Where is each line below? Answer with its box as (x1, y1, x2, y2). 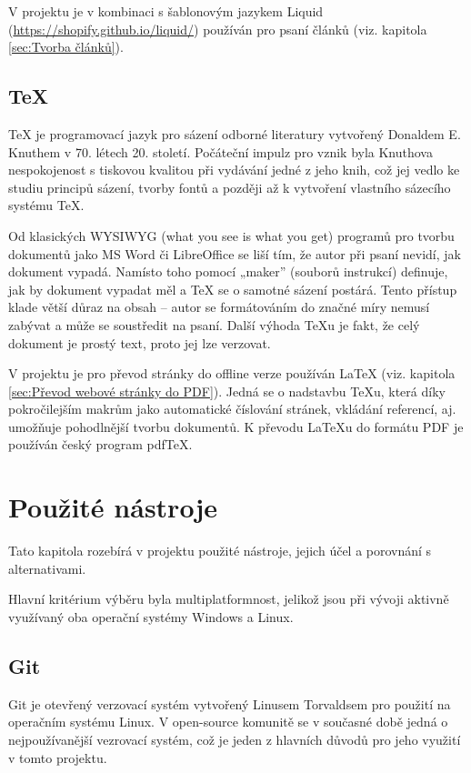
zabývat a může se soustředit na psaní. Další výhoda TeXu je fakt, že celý (8, 315, 420, 334)
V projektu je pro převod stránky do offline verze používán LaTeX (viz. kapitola (8, 364, 456, 383)
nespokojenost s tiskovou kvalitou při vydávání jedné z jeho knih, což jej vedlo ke (8, 160, 460, 179)
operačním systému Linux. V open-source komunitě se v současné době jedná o (8, 712, 448, 731)
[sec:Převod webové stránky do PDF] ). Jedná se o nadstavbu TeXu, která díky (8, 381, 446, 400)
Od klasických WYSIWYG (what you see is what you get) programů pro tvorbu (8, 226, 455, 245)
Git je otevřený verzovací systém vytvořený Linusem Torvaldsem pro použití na (8, 694, 451, 713)
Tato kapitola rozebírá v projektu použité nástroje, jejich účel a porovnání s (8, 541, 432, 560)
